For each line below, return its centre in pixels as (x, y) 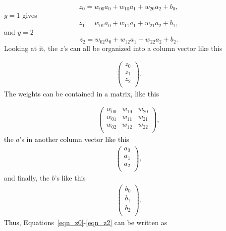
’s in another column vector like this (74, 139)
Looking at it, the (31, 48)
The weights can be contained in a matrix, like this (82, 93)
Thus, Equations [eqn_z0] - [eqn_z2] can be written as (86, 222)
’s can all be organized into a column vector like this (143, 48)
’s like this (70, 178)
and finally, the (27, 178)
